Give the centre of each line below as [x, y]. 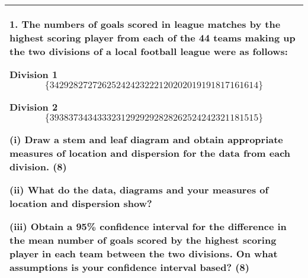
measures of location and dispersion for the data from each [150, 153]
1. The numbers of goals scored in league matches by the [145, 24]
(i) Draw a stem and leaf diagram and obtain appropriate [146, 139]
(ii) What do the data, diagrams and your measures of [139, 190]
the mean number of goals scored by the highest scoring [143, 240]
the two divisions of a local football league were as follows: [149, 51]
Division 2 [34, 107]
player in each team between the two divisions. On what [144, 253]
